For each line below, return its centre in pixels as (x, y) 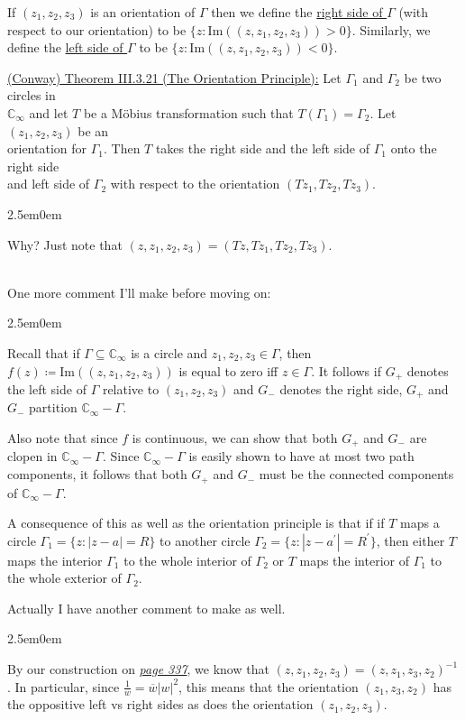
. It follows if (346, 370)
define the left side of (65, 47)
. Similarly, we (391, 29)
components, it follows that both (97, 474)
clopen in (32, 456)
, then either (410, 540)
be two (423, 77)
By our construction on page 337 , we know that (138, 669)
